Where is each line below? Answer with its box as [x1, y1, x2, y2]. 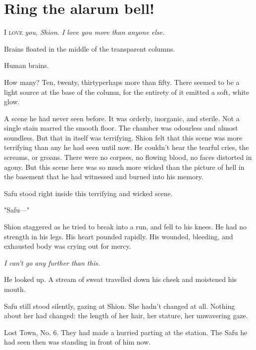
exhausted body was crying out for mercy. [4, 241, 131, 251]
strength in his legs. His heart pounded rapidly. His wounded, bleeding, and [4, 231, 233, 241]
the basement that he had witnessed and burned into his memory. [4, 171, 204, 182]
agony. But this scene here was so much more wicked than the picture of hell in [4, 161, 245, 172]
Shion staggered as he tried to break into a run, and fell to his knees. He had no [4, 221, 247, 232]
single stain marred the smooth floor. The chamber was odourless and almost [4, 123, 238, 133]
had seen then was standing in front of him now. [4, 337, 151, 347]
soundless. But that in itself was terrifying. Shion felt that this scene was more [4, 132, 243, 142]
